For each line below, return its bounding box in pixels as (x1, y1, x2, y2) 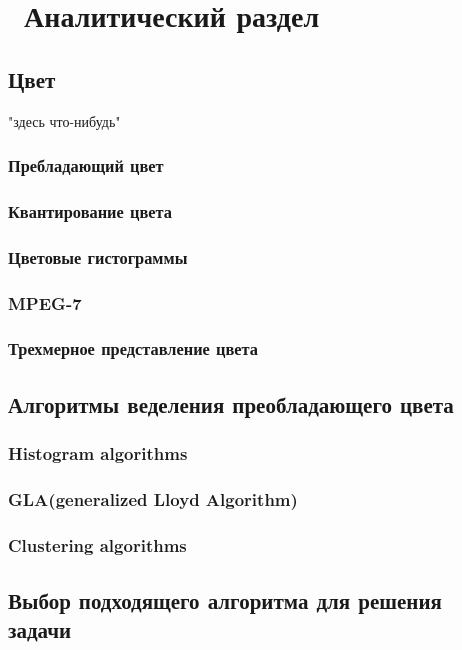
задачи (8, 614, 72, 645)
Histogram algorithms (8, 441, 188, 466)
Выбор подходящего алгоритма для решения (8, 585, 442, 616)
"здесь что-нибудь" (8, 110, 121, 131)
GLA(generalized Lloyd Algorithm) (8, 486, 298, 511)
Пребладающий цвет (8, 153, 164, 178)
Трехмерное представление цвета (8, 336, 259, 361)
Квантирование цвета (8, 198, 172, 223)
